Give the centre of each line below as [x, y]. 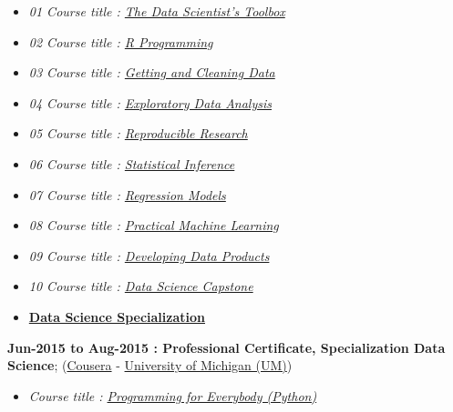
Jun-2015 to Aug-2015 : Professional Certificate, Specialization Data [226, 347]
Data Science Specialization [117, 316]
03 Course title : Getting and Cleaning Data [152, 72]
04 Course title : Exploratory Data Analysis [150, 102]
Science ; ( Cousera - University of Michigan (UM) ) [150, 365]
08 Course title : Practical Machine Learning [154, 225]
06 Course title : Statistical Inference [132, 163]
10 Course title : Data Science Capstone [141, 286]
